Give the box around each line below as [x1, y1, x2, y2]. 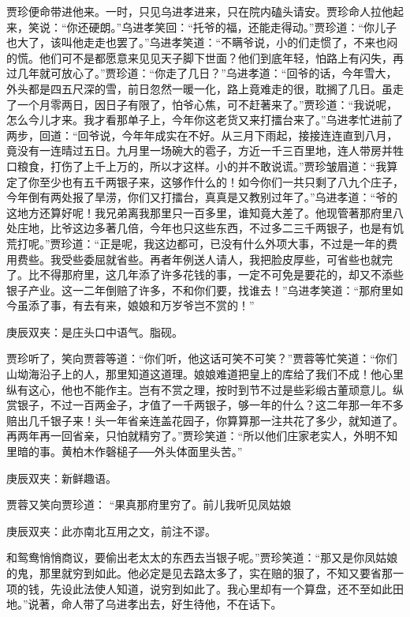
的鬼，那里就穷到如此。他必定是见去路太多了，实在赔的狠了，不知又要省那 [6, 565, 393, 581]
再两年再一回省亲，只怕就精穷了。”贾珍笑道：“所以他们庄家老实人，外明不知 [6, 427, 398, 444]
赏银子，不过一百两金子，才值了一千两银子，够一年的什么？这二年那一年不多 [6, 397, 404, 413]
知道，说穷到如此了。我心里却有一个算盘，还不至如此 [116, 580, 393, 596]
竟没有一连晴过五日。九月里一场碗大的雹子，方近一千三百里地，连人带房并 [6, 142, 393, 159]
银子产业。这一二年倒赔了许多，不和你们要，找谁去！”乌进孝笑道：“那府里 [6, 281, 393, 298]
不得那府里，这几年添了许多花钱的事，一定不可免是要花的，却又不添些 [39, 266, 404, 283]
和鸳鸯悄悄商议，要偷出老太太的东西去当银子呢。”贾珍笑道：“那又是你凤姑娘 [6, 549, 398, 566]
